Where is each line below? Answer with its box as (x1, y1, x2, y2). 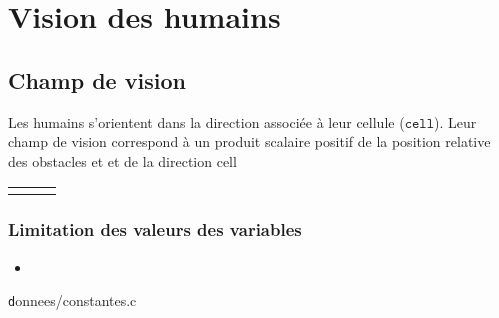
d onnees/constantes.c (8, 290, 137, 311)
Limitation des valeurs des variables (8, 217, 302, 242)
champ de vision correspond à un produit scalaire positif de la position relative (8, 131, 491, 152)
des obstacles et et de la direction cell (8, 150, 237, 171)
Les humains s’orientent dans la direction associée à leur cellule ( (8, 111, 405, 132)
